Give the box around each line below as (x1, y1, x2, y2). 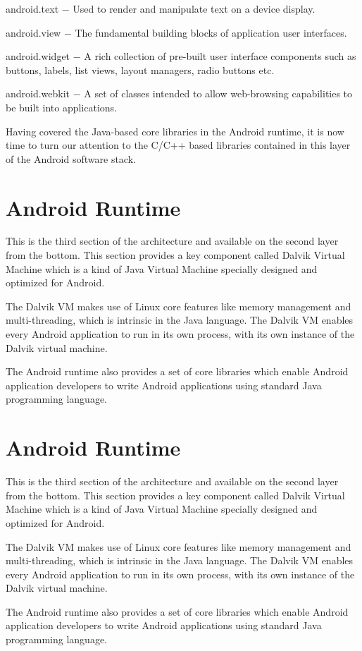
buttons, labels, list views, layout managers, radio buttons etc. (6, 62, 275, 77)
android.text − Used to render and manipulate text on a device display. (6, 1, 316, 16)
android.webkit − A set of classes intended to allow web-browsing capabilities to (6, 86, 353, 101)
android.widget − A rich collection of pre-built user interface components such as (6, 49, 356, 63)
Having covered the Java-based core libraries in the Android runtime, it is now (6, 123, 344, 138)
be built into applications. (6, 99, 118, 114)
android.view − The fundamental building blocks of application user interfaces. (6, 25, 347, 39)
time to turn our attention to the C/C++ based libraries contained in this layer (6, 138, 351, 152)
